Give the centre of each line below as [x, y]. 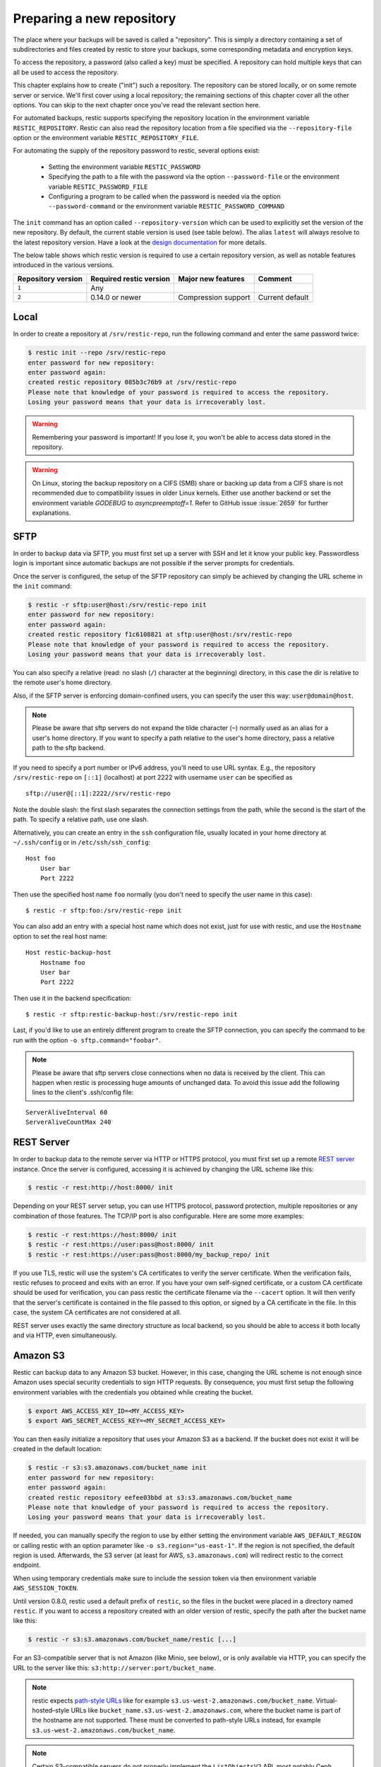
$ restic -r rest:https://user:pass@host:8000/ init [121, 1245]
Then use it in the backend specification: [72, 998]
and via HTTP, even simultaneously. [65, 1335]
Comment [275, 278]
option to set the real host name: [60, 936]
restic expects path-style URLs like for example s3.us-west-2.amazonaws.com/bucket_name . [173, 1701]
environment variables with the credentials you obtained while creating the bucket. [133, 1392]
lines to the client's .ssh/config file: [83, 1093]
